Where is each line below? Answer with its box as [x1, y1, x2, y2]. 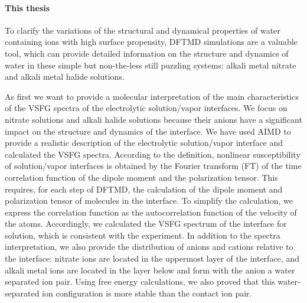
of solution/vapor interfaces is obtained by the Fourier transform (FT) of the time [5, 159, 302, 172]
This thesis [5, 1, 50, 14]
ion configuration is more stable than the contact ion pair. [42, 286, 252, 299]
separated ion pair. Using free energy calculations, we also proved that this [5, 275, 275, 288]
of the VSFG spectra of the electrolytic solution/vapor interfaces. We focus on [5, 102, 288, 114]
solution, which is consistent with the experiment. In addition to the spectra [5, 229, 280, 241]
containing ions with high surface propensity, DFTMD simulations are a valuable [5, 35, 298, 48]
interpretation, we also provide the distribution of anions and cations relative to [5, 240, 293, 253]
